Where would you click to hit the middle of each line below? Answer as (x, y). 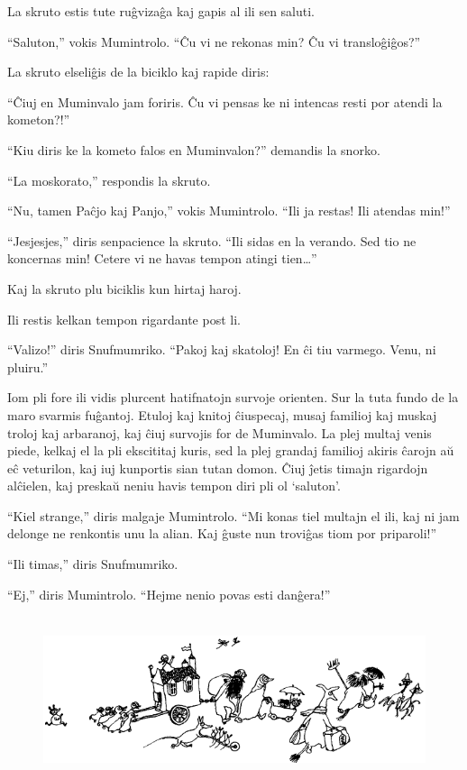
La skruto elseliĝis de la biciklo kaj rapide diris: (138, 72)
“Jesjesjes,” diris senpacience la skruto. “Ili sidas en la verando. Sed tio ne (212, 240)
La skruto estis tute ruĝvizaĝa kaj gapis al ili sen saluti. (161, 11)
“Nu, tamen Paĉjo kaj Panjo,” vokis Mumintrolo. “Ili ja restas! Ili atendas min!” (229, 211)
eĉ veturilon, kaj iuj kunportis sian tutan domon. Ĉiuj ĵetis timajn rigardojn (218, 467)
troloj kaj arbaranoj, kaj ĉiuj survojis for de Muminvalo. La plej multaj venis (220, 432)
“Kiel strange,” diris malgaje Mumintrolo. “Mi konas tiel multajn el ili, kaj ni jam (233, 515)
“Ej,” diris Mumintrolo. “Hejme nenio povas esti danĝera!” (169, 594)
